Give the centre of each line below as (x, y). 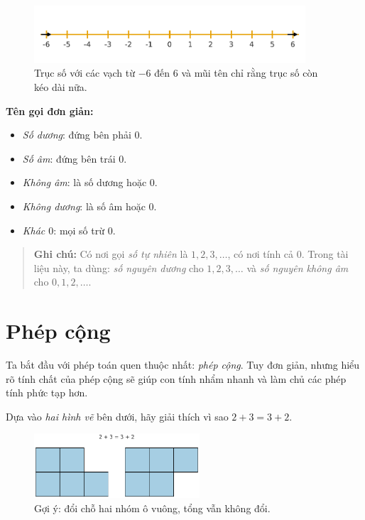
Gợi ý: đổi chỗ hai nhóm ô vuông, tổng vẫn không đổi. (152, 508)
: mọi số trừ (79, 230)
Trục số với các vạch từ (85, 73)
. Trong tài (325, 254)
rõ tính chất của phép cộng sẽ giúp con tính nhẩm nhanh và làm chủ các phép (176, 378)
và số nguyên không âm (298, 267)
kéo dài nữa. (61, 86)
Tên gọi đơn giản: (50, 110)
